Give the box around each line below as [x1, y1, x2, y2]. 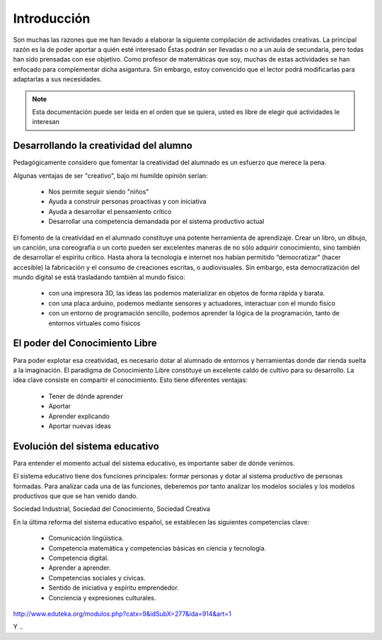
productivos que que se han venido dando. [13, 491, 138, 500]
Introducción [13, 11, 91, 26]
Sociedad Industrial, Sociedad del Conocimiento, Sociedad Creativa [13, 505, 211, 513]
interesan [32, 118, 59, 126]
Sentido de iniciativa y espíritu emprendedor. [48, 583, 180, 592]
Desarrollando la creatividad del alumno [13, 140, 192, 152]
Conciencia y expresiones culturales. [48, 593, 156, 602]
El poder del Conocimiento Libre [13, 337, 157, 349]
